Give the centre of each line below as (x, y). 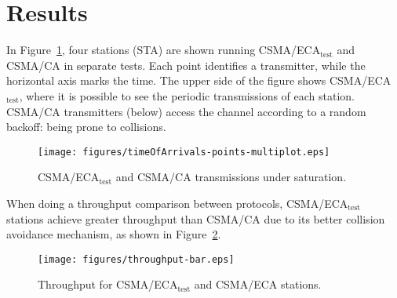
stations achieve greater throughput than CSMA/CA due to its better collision (196, 218)
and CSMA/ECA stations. (258, 284)
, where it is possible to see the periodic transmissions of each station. (187, 95)
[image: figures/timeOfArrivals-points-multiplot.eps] (184, 152)
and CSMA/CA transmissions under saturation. (231, 177)
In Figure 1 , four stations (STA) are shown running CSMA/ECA (164, 50)
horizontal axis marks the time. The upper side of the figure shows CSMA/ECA (199, 80)
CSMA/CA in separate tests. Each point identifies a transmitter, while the (186, 65)
